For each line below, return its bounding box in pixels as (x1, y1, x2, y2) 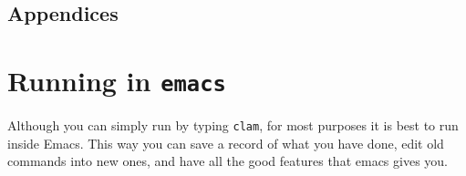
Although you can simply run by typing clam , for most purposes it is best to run (7, 116, 459, 135)
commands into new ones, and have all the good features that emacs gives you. (7, 151, 448, 171)
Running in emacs (7, 61, 226, 98)
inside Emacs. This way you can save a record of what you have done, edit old (7, 133, 444, 152)
